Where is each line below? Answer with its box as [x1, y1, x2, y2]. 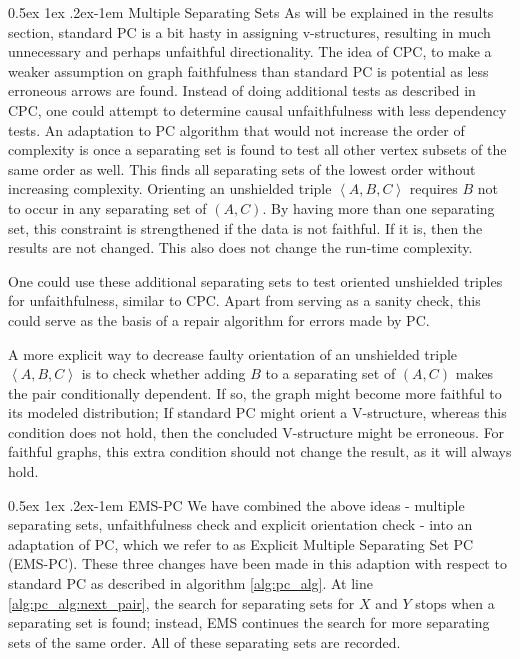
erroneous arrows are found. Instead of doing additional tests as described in [8, 80, 476, 101]
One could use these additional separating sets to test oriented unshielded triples [8, 270, 503, 291]
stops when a [415, 592, 495, 613]
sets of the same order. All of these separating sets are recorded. [8, 631, 401, 652]
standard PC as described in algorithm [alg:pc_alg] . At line [8, 573, 373, 594]
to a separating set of [265, 363, 396, 384]
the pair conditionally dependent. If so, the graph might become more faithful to [8, 382, 502, 403]
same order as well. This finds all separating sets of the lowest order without [8, 158, 476, 179]
